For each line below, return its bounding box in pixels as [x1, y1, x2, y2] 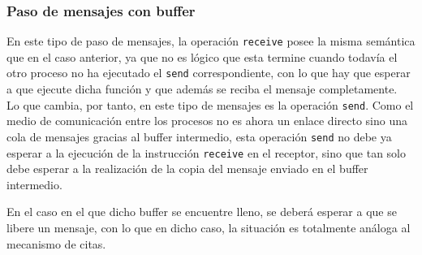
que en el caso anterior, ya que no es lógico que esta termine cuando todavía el [6, 48, 398, 65]
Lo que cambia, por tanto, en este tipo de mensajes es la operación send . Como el [6, 96, 414, 113]
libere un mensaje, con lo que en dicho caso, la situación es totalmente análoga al [6, 219, 411, 236]
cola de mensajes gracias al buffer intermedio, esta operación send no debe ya [6, 127, 392, 145]
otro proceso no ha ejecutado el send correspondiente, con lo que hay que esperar [6, 64, 411, 81]
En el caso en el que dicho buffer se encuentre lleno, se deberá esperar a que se [6, 203, 397, 220]
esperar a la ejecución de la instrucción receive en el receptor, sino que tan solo [6, 144, 406, 161]
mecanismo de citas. [6, 235, 106, 252]
